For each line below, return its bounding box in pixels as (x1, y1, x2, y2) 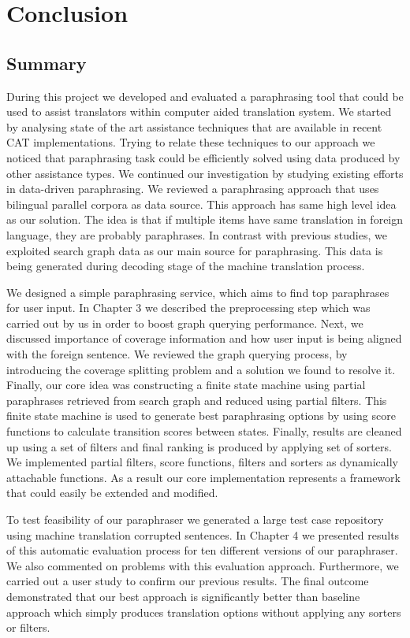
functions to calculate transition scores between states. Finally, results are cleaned (6, 423, 402, 440)
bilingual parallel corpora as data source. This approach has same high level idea (6, 195, 397, 212)
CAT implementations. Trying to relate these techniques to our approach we (6, 134, 375, 150)
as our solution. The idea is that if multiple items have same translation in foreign (6, 211, 404, 228)
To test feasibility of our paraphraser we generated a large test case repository (6, 511, 384, 528)
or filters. (6, 619, 50, 636)
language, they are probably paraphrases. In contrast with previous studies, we (6, 226, 387, 243)
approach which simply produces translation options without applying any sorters (6, 603, 401, 620)
